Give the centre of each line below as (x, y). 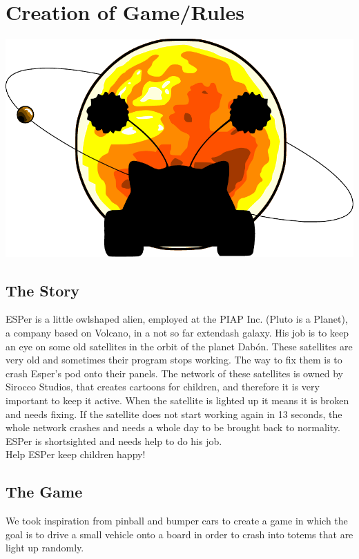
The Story (42, 290)
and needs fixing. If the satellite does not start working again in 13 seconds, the (174, 414)
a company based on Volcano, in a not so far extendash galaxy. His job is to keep (177, 332)
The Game (44, 492)
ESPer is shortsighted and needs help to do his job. (114, 440)
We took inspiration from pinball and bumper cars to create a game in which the (177, 521)
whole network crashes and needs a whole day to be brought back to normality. (173, 427)
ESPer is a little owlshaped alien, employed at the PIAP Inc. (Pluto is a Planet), (177, 319)
